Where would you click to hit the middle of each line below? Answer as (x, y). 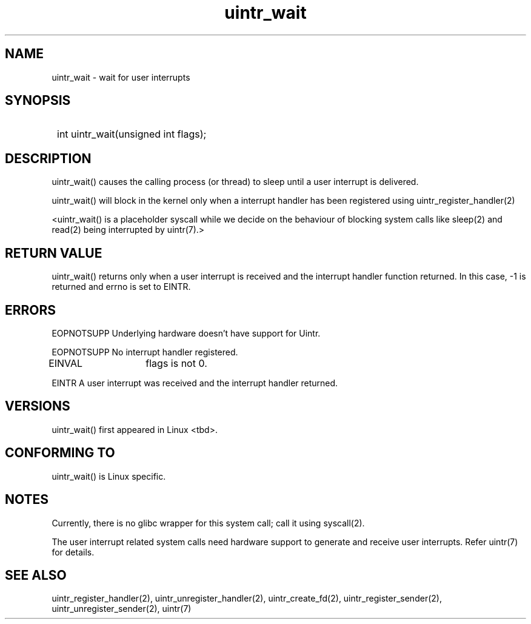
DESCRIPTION (48, 158)
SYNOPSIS (38, 101)
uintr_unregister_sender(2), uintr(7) (122, 609)
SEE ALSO (36, 575)
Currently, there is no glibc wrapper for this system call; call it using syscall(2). (208, 523)
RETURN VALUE (54, 253)
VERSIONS (38, 406)
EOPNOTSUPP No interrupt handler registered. (145, 352)
